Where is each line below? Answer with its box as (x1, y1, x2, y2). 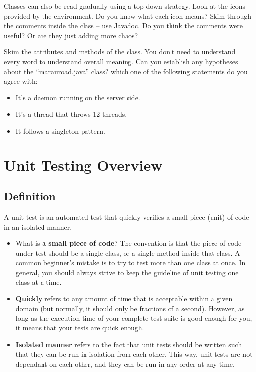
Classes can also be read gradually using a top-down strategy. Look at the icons (4, 1, 246, 11)
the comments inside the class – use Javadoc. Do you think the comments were (4, 20, 243, 31)
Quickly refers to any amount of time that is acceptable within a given (15, 293, 233, 304)
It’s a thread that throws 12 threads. (15, 109, 127, 119)
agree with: (4, 76, 38, 86)
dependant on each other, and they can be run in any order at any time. (15, 358, 235, 369)
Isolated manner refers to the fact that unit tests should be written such (15, 339, 242, 349)
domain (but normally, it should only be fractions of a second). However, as (15, 303, 245, 313)
